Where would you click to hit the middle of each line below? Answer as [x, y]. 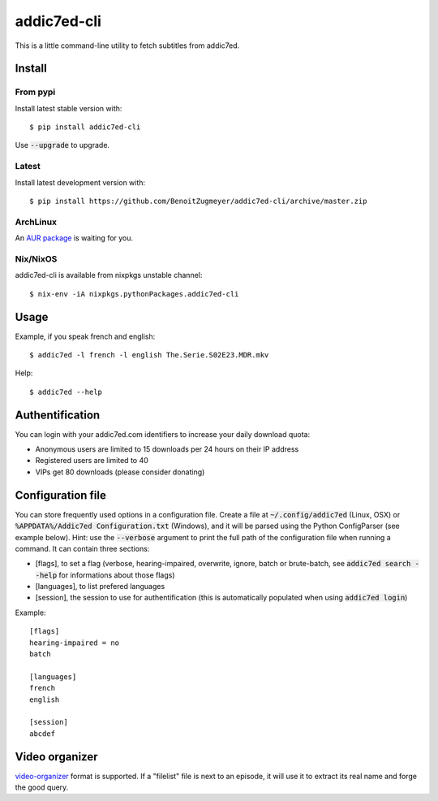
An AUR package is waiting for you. [74, 238]
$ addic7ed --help [66, 392]
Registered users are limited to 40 [92, 461]
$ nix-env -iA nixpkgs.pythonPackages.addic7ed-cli [134, 294]
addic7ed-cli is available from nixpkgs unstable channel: [109, 275]
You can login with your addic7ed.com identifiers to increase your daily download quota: [163, 434]
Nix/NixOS [36, 258]
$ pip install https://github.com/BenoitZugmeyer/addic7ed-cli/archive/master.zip [198, 201]
